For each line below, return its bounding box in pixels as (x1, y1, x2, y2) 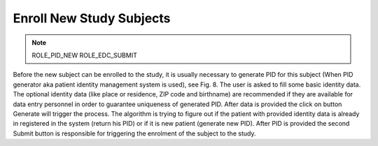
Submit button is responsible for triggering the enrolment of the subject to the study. (13, 129, 256, 138)
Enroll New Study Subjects (13, 10, 171, 26)
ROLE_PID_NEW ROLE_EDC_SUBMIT (31, 51, 138, 59)
